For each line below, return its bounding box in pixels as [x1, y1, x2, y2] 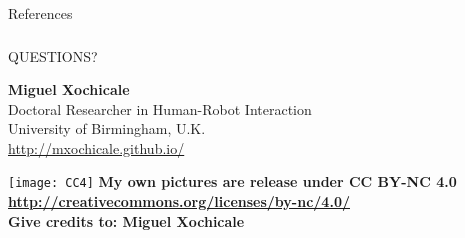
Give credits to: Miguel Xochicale [8, 210, 245, 231]
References [8, 3, 73, 23]
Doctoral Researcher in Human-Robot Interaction [8, 98, 312, 119]
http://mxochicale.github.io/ [8, 137, 185, 158]
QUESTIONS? [8, 45, 98, 66]
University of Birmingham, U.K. [8, 118, 206, 139]
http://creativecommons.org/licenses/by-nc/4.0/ [8, 191, 350, 212]
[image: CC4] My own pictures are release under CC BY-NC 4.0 [8, 171, 457, 192]
